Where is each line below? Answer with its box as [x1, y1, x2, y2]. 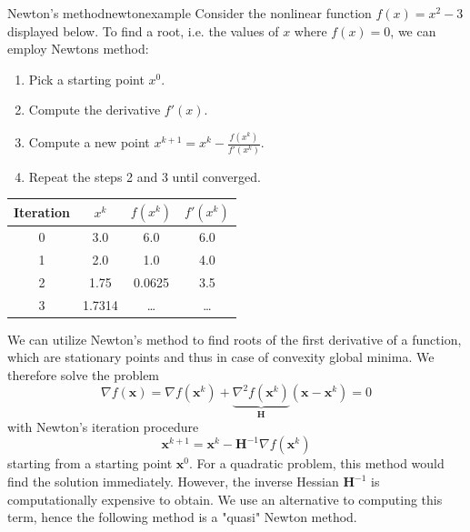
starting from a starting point [7, 454, 173, 473]
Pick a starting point [28, 69, 145, 88]
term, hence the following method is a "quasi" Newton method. [7, 507, 357, 527]
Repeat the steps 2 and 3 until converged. [28, 166, 261, 186]
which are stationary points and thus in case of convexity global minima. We [7, 347, 435, 366]
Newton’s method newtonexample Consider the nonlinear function [7, 4, 372, 22]
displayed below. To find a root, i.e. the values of [7, 21, 279, 40]
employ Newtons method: [7, 39, 149, 58]
